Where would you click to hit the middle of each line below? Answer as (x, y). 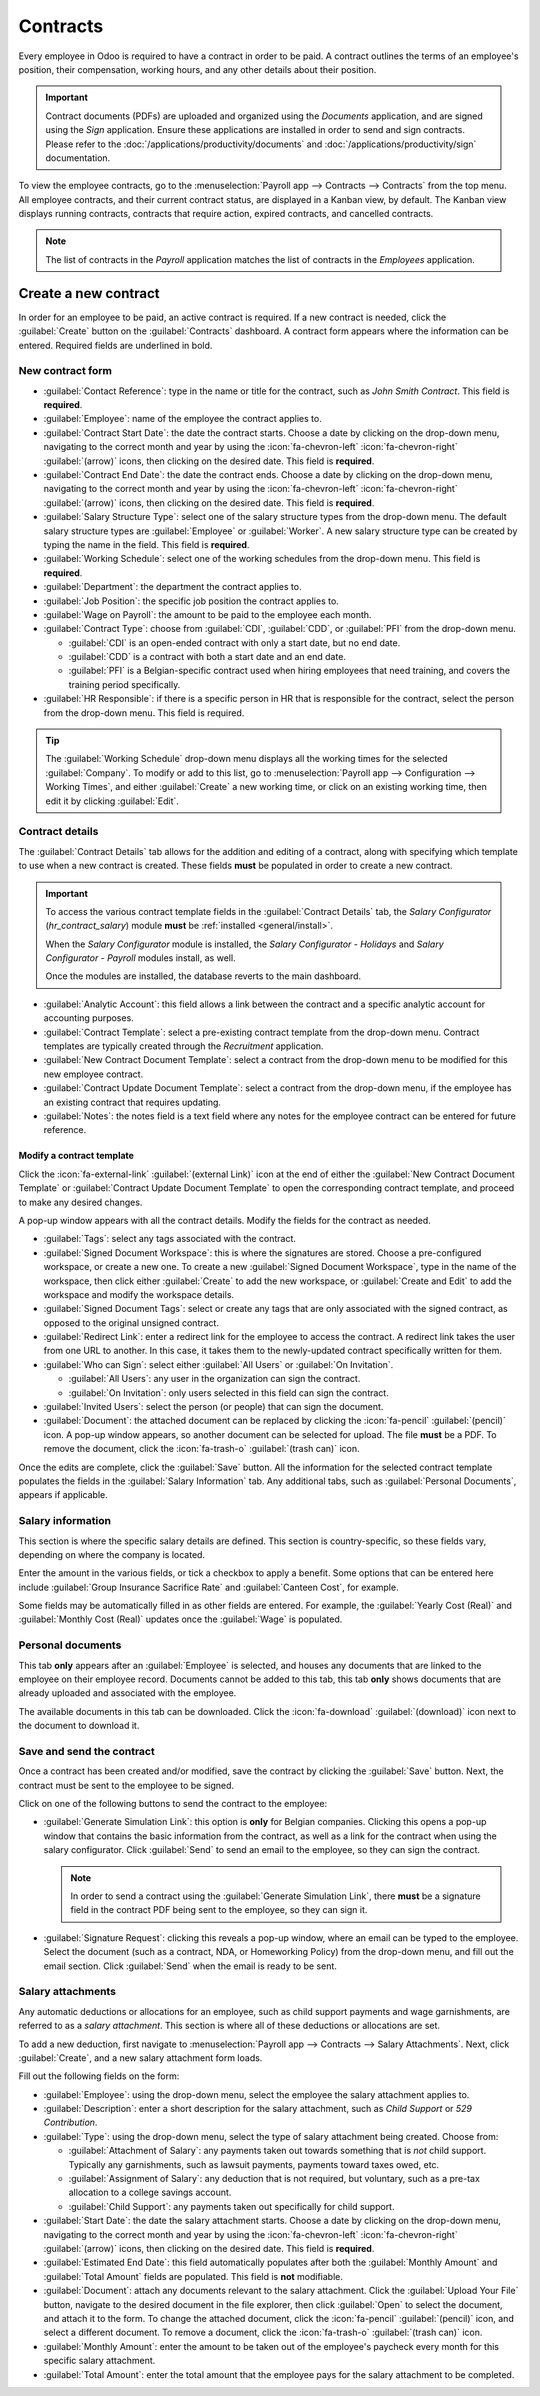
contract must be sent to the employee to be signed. (126, 1785)
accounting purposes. (88, 1018)
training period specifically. (124, 684)
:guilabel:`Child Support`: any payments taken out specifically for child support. (231, 2206)
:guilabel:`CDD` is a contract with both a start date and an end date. (207, 657)
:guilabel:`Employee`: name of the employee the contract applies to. (182, 419)
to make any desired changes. (80, 1202)
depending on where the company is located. (111, 1554)
